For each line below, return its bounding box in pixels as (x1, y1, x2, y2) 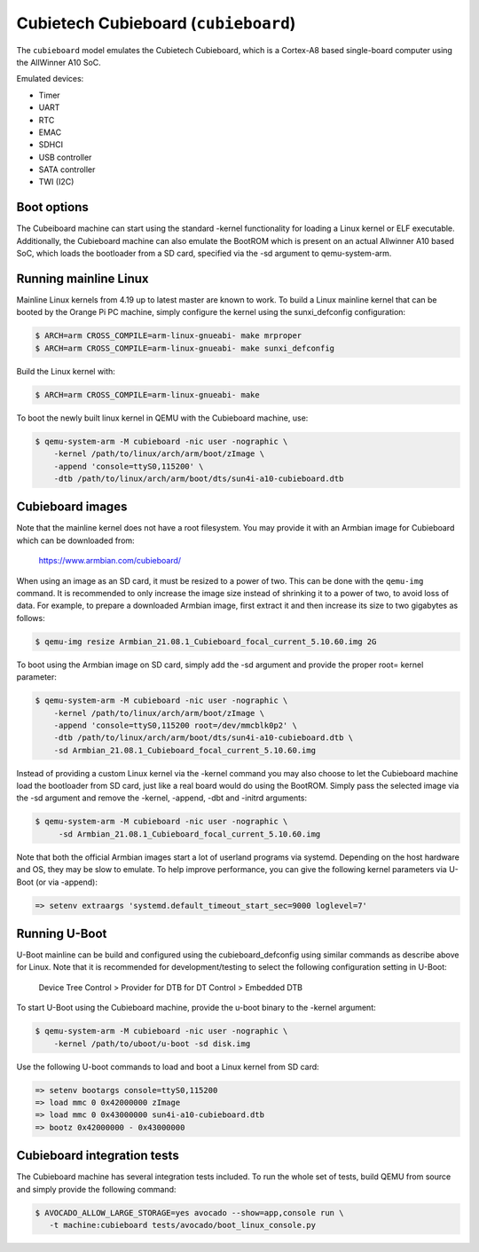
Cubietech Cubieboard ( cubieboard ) (16, 13, 296, 33)
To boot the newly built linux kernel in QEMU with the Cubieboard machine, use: (16, 413, 309, 423)
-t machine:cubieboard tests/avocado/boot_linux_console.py (49, 1220, 317, 1231)
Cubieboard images (16, 500, 128, 515)
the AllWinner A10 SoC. (16, 57, 101, 67)
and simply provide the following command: (16, 1184, 177, 1194)
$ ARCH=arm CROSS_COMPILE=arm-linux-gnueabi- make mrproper (35, 331, 302, 341)
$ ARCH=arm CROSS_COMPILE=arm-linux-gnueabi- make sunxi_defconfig (35, 343, 335, 353)
